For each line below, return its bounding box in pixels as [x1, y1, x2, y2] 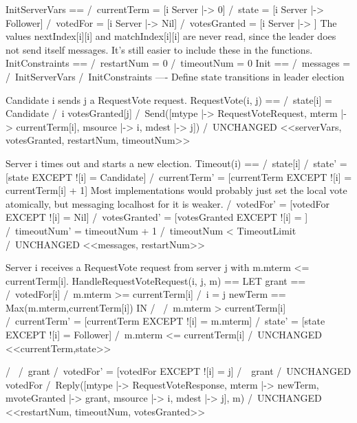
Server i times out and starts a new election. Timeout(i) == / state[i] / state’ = [6, 155, 347, 170]
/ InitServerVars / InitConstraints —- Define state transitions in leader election [6, 69, 345, 83]
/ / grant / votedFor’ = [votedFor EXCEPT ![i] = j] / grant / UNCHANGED [6, 364, 351, 378]
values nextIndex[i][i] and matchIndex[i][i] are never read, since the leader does [6, 29, 336, 43]
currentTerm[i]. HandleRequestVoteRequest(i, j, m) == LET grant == [6, 273, 306, 288]
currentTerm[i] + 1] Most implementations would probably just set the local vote [6, 183, 347, 197]
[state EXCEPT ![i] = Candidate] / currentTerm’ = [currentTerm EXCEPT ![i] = [6, 169, 352, 184]
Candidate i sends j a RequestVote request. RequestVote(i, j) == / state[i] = [6, 92, 332, 107]
